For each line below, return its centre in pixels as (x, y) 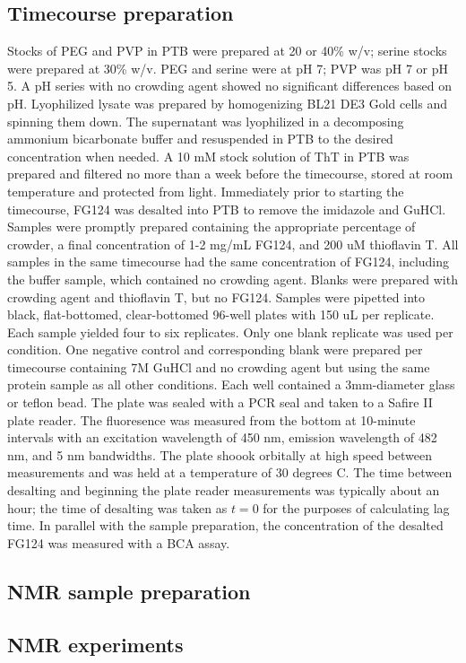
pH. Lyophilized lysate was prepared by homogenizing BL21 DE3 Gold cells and (227, 103)
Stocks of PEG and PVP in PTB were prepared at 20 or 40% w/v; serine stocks (227, 51)
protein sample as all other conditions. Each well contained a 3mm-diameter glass (231, 384)
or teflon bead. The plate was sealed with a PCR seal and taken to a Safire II (220, 402)
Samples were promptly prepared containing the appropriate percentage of (211, 227)
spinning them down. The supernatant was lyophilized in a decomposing (206, 121)
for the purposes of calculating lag (356, 507)
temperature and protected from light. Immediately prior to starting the (206, 191)
